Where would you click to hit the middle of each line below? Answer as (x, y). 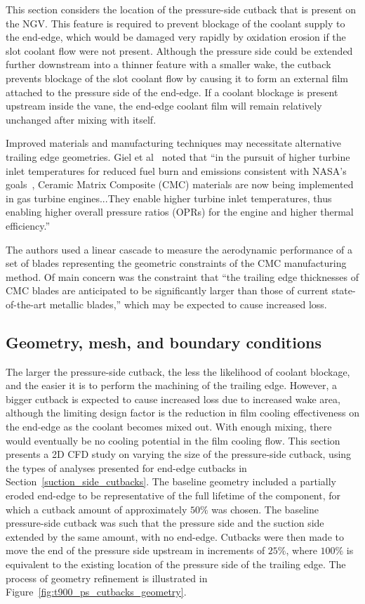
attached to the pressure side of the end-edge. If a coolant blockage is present (172, 92)
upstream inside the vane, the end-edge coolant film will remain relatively (164, 106)
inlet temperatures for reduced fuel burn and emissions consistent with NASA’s (176, 170)
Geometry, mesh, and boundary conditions (164, 342)
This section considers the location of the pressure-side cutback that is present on (181, 9)
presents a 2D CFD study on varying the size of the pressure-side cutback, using (179, 454)
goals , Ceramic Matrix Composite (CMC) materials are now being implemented (180, 184)
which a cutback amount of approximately (97, 509)
